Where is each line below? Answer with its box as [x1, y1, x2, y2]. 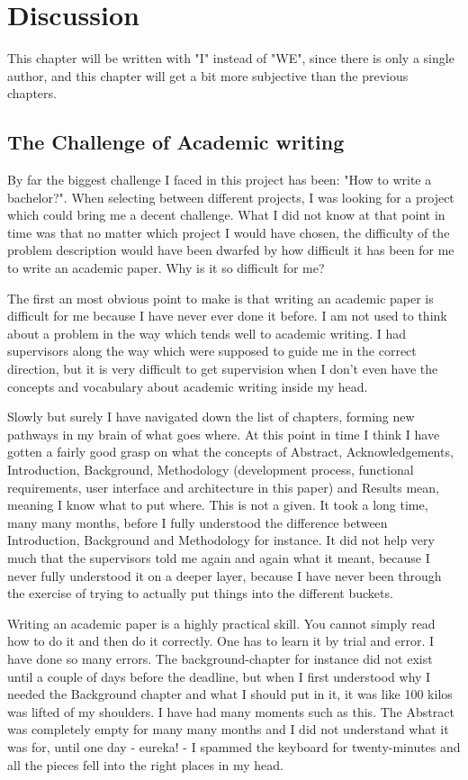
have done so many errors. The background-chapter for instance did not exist [7, 648, 433, 667]
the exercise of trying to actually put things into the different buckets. [7, 584, 393, 603]
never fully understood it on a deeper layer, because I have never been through [7, 566, 442, 585]
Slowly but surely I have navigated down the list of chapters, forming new [7, 407, 415, 426]
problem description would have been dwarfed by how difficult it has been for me [7, 240, 454, 259]
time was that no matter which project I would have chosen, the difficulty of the [7, 222, 450, 241]
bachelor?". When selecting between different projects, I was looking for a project [7, 187, 454, 206]
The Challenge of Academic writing [7, 128, 345, 156]
